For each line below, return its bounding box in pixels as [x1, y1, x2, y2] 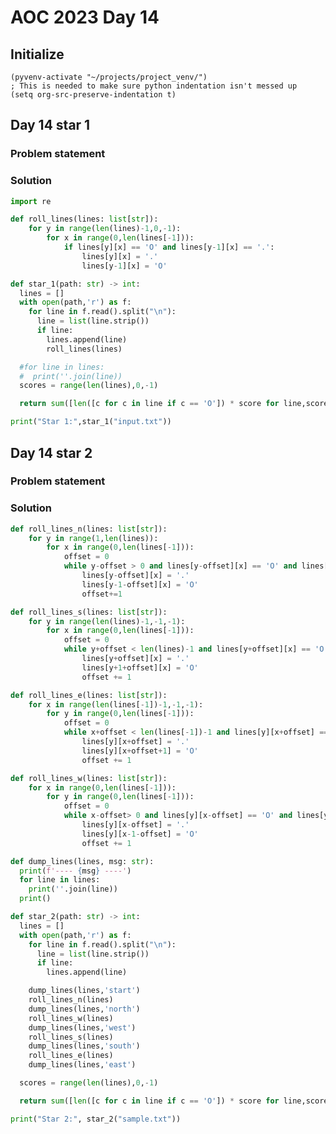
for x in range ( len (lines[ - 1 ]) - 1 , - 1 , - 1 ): [28, 699, 204, 710]
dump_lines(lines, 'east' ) [28, 1060, 137, 1070]
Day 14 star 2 [10, 444, 93, 461]
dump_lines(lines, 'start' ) [28, 986, 141, 996]
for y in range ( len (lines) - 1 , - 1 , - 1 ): [28, 616, 186, 626]
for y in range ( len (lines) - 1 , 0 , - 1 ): [28, 224, 182, 234]
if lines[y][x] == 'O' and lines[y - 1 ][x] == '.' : [63, 242, 275, 253]
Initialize [10, 46, 65, 63]
